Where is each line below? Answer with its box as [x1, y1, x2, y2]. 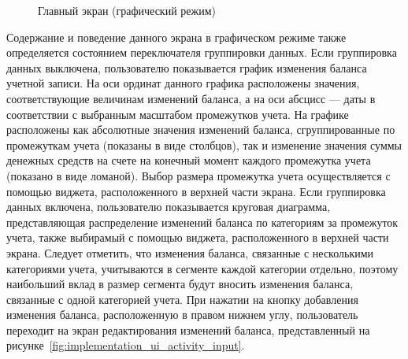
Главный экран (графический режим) [38, 2, 216, 18]
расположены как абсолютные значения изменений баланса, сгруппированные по [6, 121, 395, 138]
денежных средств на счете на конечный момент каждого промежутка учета [6, 152, 371, 168]
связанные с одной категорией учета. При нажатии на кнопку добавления [6, 291, 358, 307]
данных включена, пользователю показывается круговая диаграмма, [6, 198, 331, 215]
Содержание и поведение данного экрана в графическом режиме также [6, 28, 347, 45]
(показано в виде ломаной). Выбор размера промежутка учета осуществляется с [6, 167, 391, 183]
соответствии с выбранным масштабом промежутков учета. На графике [6, 105, 349, 122]
